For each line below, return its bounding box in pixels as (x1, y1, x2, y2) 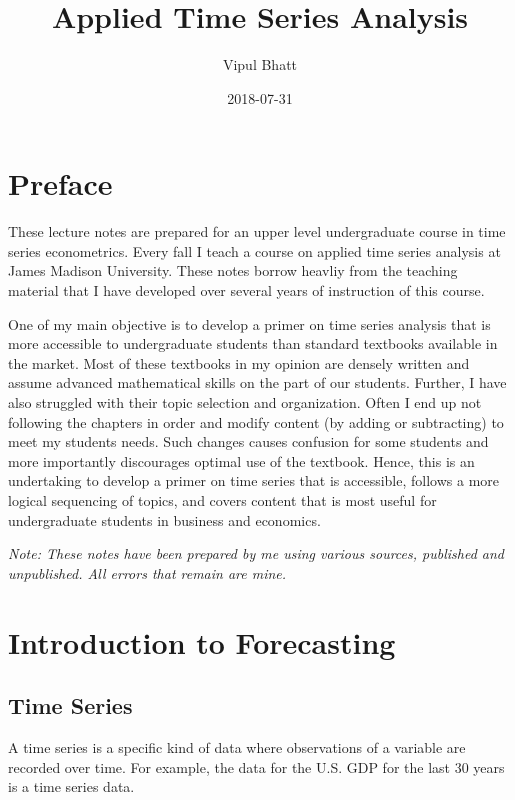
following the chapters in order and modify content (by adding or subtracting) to (8, 411, 504, 432)
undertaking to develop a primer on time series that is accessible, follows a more (8, 470, 499, 491)
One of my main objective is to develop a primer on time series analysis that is (8, 313, 491, 334)
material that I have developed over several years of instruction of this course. (8, 280, 485, 301)
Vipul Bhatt (222, 54, 298, 75)
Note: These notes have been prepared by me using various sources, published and (8, 543, 505, 564)
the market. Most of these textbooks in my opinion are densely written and (8, 352, 470, 373)
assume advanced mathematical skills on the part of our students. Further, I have (8, 372, 507, 393)
